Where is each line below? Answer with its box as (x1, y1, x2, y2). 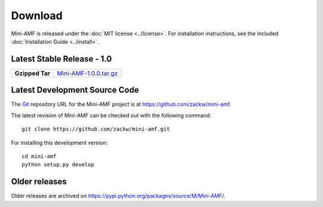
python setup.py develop (22, 162, 95, 168)
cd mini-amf (22, 153, 57, 160)
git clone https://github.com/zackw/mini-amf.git (22, 126, 170, 133)
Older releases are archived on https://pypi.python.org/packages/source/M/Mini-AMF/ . (11, 192, 226, 200)
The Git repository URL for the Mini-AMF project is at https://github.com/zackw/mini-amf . (11, 101, 231, 108)
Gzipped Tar (14, 69, 51, 77)
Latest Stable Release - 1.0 (11, 54, 112, 64)
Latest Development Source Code (11, 85, 139, 95)
